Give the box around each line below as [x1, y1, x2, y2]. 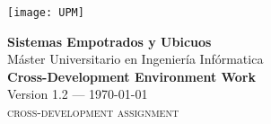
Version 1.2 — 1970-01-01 [7, 84, 148, 103]
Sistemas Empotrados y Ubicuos [7, 31, 212, 50]
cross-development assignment [7, 102, 179, 121]
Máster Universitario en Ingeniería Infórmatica [7, 49, 264, 68]
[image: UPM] [7, 6, 84, 19]
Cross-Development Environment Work [7, 66, 256, 85]
